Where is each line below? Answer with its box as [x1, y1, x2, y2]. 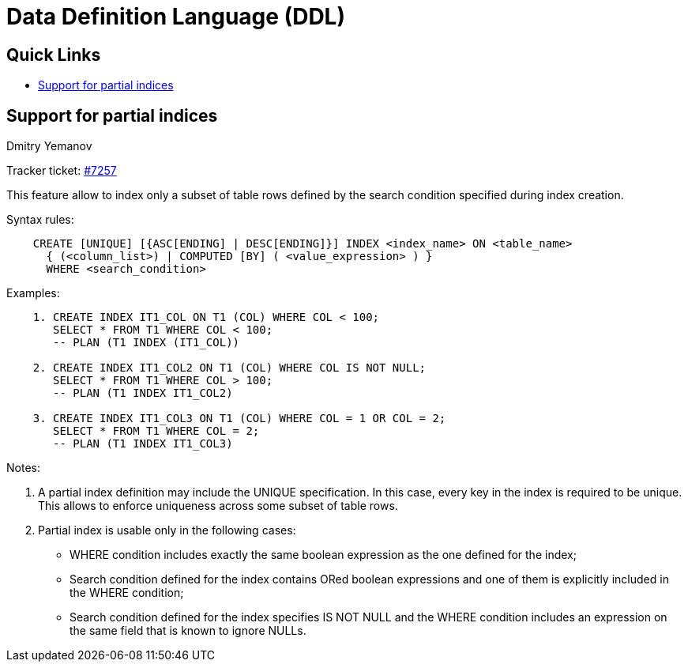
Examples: [6, 286, 60, 300]
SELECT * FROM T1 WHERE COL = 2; [53, 425, 260, 438]
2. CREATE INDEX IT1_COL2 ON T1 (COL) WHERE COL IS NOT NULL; [32, 361, 427, 375]
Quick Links [6, 44, 101, 65]
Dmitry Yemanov [6, 139, 92, 153]
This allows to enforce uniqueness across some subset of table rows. [38, 499, 398, 513]
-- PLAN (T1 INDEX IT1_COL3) [53, 437, 233, 451]
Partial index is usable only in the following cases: [38, 523, 296, 538]
